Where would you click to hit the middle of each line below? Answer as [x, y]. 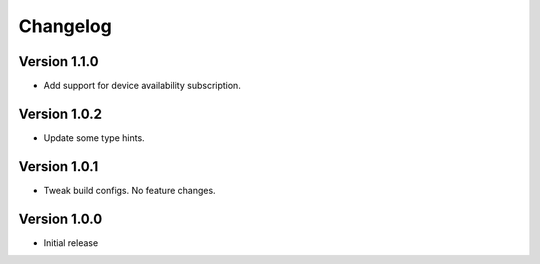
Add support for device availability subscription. [142, 86]
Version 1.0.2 [60, 113]
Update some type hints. [94, 137]
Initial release [71, 242]
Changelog [65, 26]
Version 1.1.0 [58, 61]
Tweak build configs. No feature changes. [129, 190]
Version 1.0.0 [60, 218]
